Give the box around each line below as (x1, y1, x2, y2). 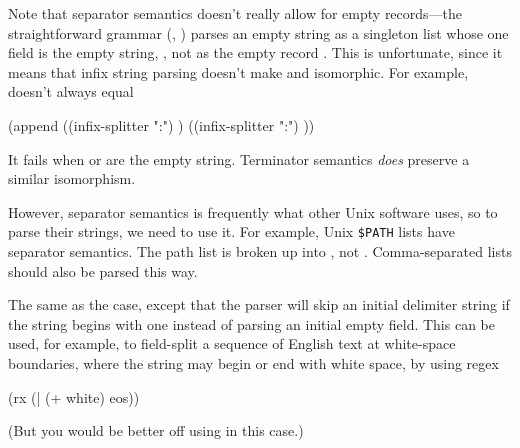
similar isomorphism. (8, 168, 136, 189)
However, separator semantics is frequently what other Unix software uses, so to (8, 201, 498, 222)
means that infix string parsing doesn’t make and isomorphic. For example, (8, 61, 469, 82)
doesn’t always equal (8, 81, 134, 102)
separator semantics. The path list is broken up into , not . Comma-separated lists (8, 241, 512, 261)
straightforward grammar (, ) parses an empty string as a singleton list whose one (8, 22, 509, 43)
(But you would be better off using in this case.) (8, 420, 304, 441)
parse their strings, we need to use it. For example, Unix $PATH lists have (8, 221, 455, 242)
